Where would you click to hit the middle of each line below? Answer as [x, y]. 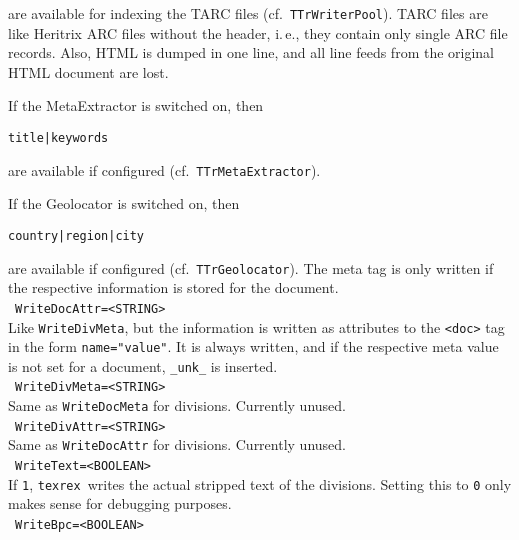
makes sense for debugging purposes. [120, 503]
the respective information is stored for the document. [173, 287]
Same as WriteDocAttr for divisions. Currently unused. [177, 444]
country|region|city [76, 235]
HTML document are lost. [88, 71]
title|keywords [58, 138]
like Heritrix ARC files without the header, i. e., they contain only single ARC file [258, 32]
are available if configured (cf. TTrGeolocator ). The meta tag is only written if [251, 267]
